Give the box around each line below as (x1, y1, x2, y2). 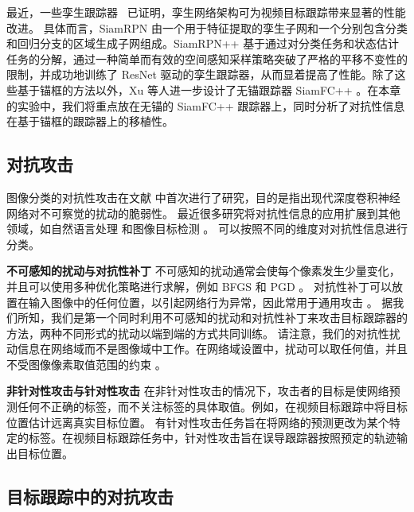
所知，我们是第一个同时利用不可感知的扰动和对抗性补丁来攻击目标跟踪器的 (17, 309, 408, 326)
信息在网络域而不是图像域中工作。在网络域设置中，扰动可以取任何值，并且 (17, 340, 408, 357)
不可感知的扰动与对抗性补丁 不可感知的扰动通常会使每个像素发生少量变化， (6, 262, 400, 279)
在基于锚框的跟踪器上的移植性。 (6, 113, 174, 130)
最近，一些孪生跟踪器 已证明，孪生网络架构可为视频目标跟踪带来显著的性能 (6, 4, 406, 20)
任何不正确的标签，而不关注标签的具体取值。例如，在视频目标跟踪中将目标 (17, 398, 408, 415)
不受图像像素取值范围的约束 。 (6, 355, 166, 372)
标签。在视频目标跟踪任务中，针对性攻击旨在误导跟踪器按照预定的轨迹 (28, 429, 396, 446)
